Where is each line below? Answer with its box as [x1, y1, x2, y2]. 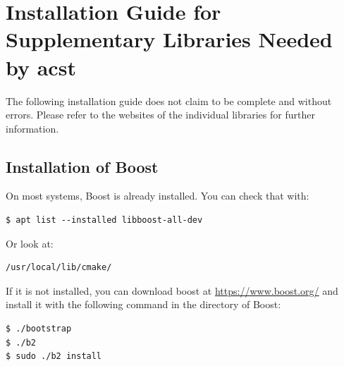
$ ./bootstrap [6, 324, 72, 334]
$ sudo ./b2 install [6, 351, 102, 362]
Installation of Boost [6, 155, 159, 177]
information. [6, 121, 59, 135]
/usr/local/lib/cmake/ [6, 262, 112, 273]
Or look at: [6, 236, 54, 250]
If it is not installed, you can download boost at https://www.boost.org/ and [6, 283, 338, 298]
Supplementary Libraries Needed [6, 25, 333, 54]
